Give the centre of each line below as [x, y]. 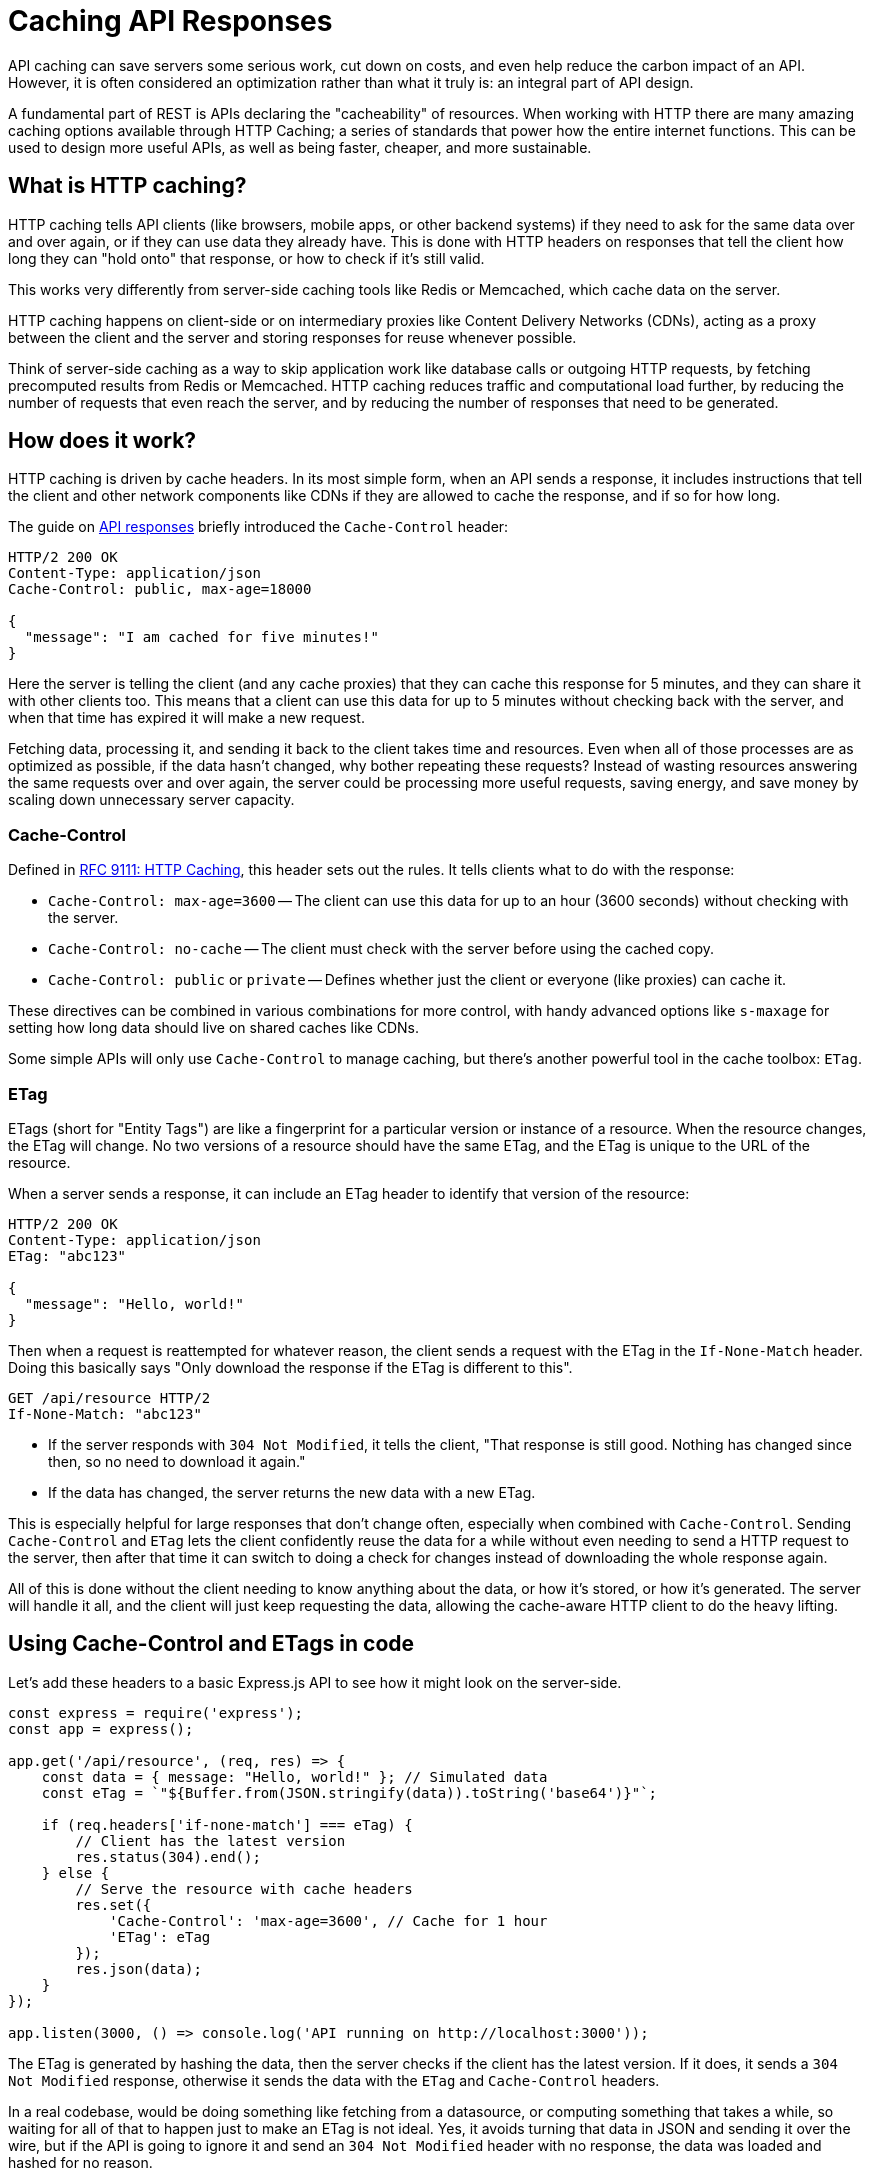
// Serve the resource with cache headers [244, 1888]
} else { [75, 1872]
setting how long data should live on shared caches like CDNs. [214, 1028]
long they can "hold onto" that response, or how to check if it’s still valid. [246, 258]
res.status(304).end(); [168, 1856]
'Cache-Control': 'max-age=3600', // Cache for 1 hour [328, 1920]
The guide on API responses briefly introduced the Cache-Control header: [258, 527]
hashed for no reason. [80, 2162]
